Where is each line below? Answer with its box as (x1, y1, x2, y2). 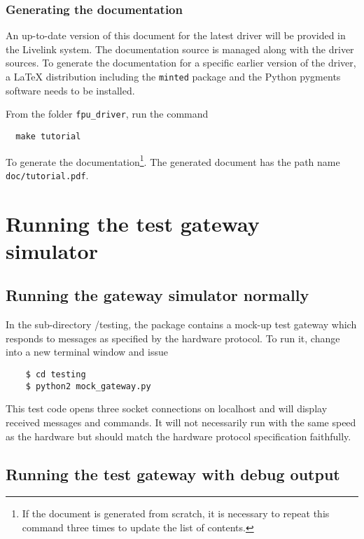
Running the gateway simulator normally (6, 284, 309, 306)
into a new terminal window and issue (6, 344, 168, 359)
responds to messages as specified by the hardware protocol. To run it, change (6, 330, 340, 345)
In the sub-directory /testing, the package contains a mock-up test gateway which (6, 317, 357, 332)
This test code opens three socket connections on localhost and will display (6, 401, 328, 416)
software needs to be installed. (6, 83, 135, 97)
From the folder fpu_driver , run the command (6, 106, 209, 121)
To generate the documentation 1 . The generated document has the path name (6, 152, 340, 169)
